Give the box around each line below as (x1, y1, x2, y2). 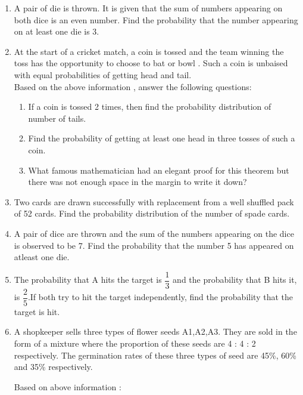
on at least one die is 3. (14, 25, 99, 38)
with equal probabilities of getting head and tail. (14, 68, 192, 81)
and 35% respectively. (14, 360, 93, 373)
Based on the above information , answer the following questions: (14, 80, 252, 92)
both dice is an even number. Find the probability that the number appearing (14, 13, 298, 26)
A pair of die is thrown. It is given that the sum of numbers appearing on (14, 2, 283, 14)
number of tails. (28, 112, 86, 124)
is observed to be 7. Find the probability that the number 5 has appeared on (14, 239, 294, 251)
